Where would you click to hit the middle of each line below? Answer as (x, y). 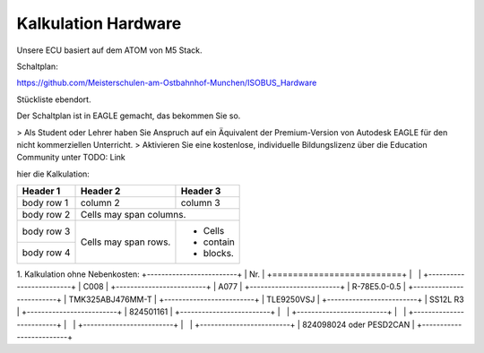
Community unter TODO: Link (71, 158)
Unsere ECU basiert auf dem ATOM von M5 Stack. (109, 50)
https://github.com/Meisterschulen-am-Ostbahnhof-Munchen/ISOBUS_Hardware (167, 83)
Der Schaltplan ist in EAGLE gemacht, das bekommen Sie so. (129, 116)
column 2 (100, 203)
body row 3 (46, 231)
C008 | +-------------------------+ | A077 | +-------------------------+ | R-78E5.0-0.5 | (245, 287)
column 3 (200, 203)
